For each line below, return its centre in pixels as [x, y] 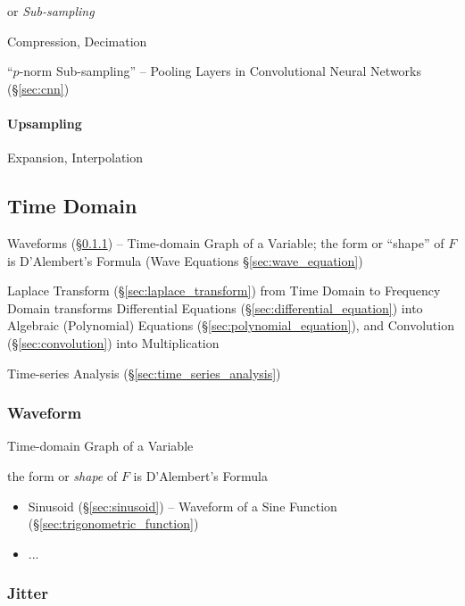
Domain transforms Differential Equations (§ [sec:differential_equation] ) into [215, 307]
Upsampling [45, 123]
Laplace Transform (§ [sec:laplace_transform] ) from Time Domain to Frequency [224, 291]
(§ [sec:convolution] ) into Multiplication [113, 342]
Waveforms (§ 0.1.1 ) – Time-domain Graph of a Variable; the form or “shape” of [226, 242]
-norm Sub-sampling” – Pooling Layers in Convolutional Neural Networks [220, 71]
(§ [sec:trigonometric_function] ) [113, 523]
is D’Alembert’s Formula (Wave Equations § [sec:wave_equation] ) [185, 260]
